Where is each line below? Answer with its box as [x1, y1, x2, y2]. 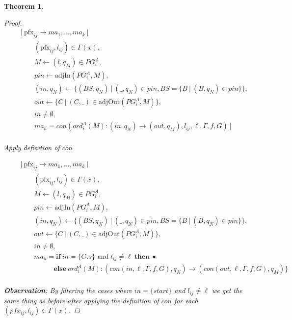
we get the [212, 285, 242, 295]
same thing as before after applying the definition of [4, 295, 159, 305]
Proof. [4, 17, 22, 27]
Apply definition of [4, 142, 60, 153]
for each [174, 295, 198, 305]
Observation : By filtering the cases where [4, 285, 132, 295]
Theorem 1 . [4, 1, 44, 11]
